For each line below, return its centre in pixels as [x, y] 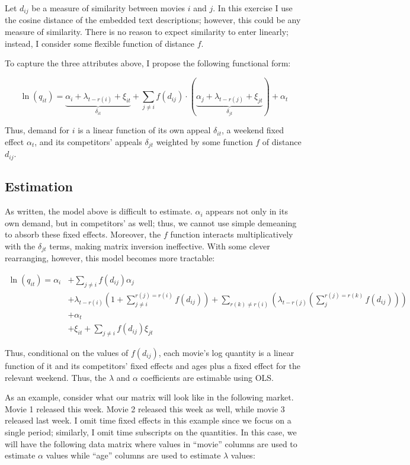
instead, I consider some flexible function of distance [100, 43]
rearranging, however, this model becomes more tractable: [110, 258]
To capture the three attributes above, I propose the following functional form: [148, 63]
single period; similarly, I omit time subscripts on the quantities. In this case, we [151, 432]
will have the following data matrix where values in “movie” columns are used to [151, 443]
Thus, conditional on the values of [67, 352]
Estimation [39, 186]
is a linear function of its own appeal [144, 130]
